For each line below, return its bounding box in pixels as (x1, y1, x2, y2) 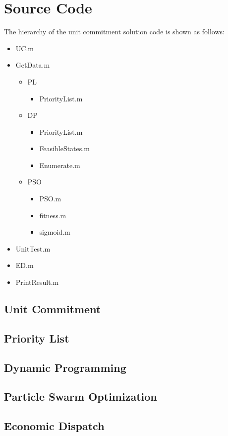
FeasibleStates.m (39, 143, 90, 154)
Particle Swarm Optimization (4, 389, 157, 404)
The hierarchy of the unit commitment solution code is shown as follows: (4, 26, 225, 37)
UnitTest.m (15, 243, 51, 254)
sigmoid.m (39, 227, 70, 237)
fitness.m (39, 210, 66, 220)
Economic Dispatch (4, 418, 105, 434)
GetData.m (15, 60, 50, 70)
